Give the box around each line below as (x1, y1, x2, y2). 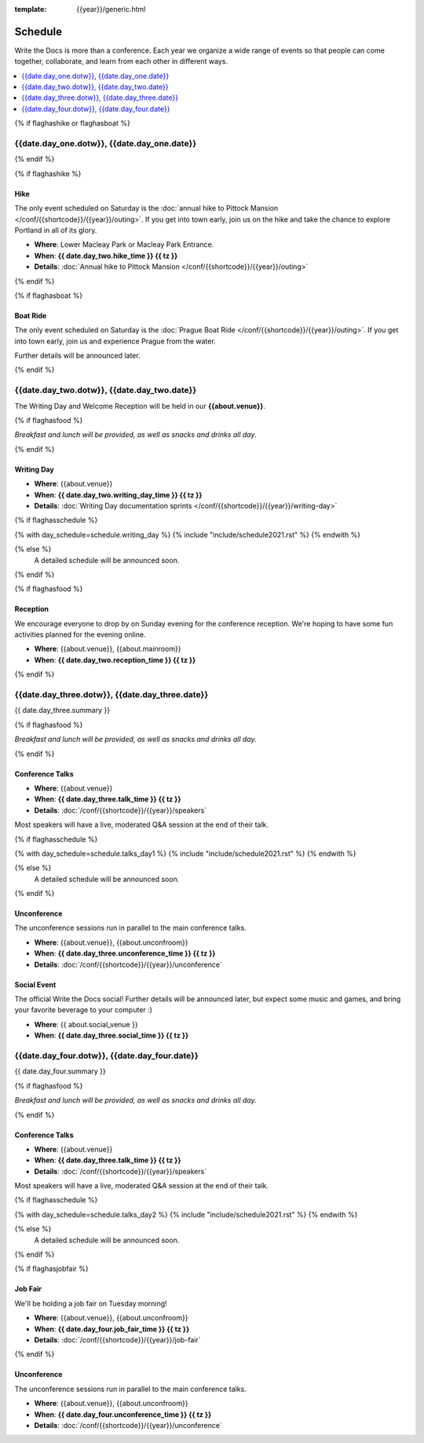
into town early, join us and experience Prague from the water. (14, 336, 216, 346)
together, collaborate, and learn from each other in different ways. (14, 57, 228, 66)
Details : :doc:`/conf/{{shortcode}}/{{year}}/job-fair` (34, 1335, 201, 1344)
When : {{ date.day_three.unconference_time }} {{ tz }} (34, 949, 216, 958)
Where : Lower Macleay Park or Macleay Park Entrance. (34, 240, 214, 249)
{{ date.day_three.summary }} (14, 706, 110, 715)
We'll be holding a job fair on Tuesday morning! (14, 1298, 168, 1308)
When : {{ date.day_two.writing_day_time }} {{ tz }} (34, 490, 203, 499)
